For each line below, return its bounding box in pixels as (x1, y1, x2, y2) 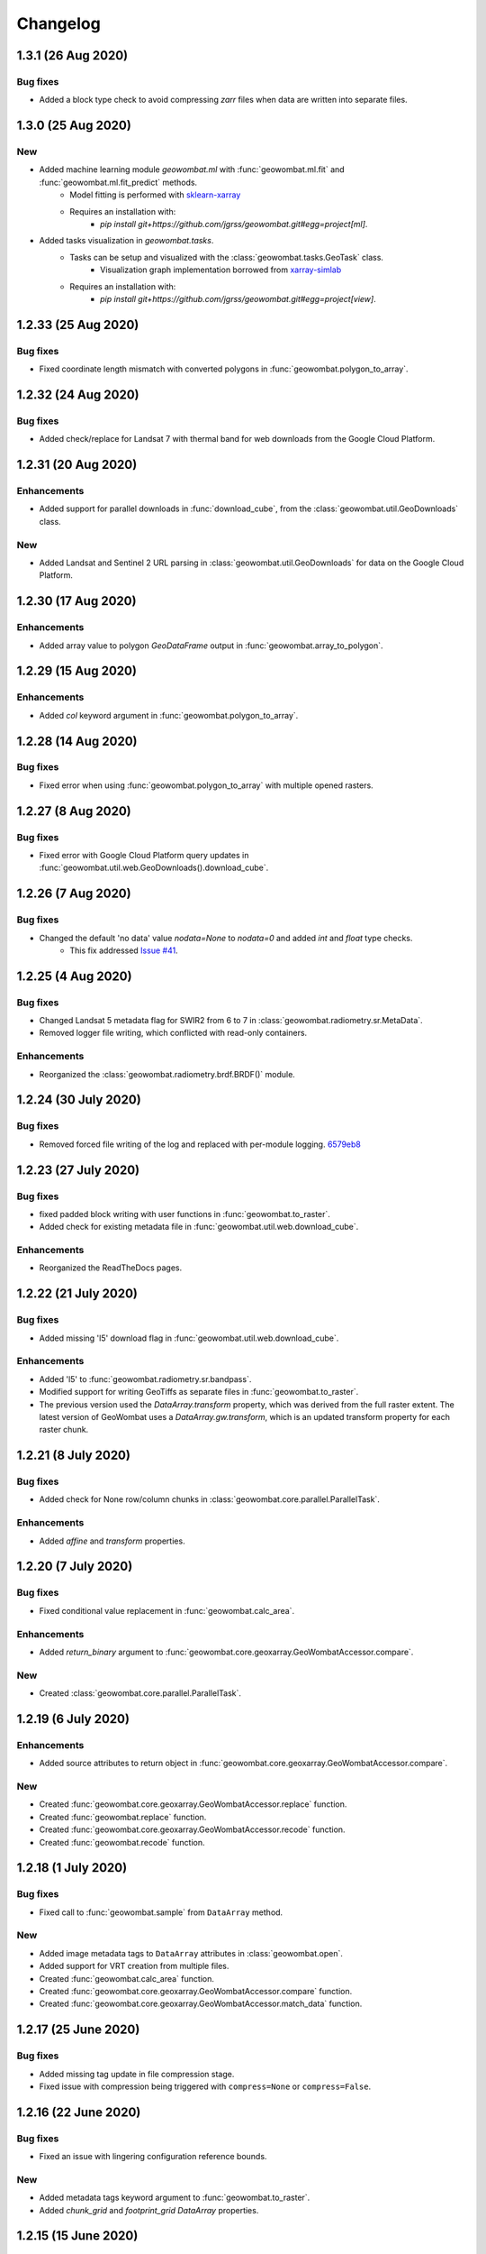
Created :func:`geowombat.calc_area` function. (39, 1973, 215, 1984)
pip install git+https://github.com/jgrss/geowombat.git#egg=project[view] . (100, 293, 377, 304)
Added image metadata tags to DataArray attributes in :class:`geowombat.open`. (39, 1947, 344, 1958)
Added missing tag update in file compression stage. (39, 2068, 235, 2079)
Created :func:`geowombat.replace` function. (39, 1811, 207, 1822)
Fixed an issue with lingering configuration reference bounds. (39, 2151, 267, 2162)
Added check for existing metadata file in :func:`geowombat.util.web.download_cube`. (39, 1222, 359, 1232)
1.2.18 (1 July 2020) (16, 1860, 128, 1875)
